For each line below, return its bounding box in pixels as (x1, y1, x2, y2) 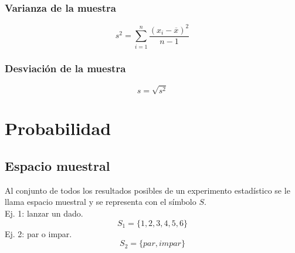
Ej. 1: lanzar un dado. (5, 207, 83, 220)
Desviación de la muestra (5, 61, 126, 76)
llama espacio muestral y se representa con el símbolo (5, 195, 196, 208)
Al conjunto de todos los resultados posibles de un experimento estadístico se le (5, 184, 290, 196)
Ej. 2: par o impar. (5, 227, 72, 239)
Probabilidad (5, 116, 111, 140)
